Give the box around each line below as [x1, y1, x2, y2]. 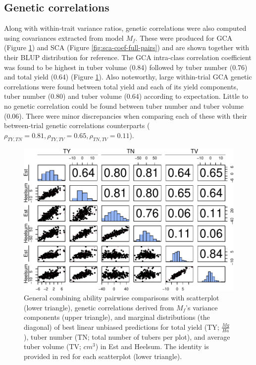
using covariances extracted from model [4, 32, 124, 43]
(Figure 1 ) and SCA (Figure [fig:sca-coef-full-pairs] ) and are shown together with [4, 42, 250, 53]
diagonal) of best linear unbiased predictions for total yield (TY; [24, 321, 219, 332]
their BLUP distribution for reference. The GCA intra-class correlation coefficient [4, 52, 252, 62]
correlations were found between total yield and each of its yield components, [4, 81, 238, 91]
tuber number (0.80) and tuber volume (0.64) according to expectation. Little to [4, 91, 249, 101]
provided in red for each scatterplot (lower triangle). [24, 351, 182, 361]
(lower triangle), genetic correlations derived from [24, 302, 174, 312]
